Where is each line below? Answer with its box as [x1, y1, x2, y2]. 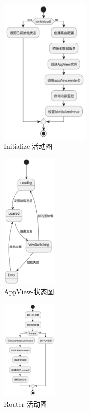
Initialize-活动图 [4, 141, 52, 151]
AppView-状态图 [4, 286, 54, 296]
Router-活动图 [4, 398, 47, 409]
